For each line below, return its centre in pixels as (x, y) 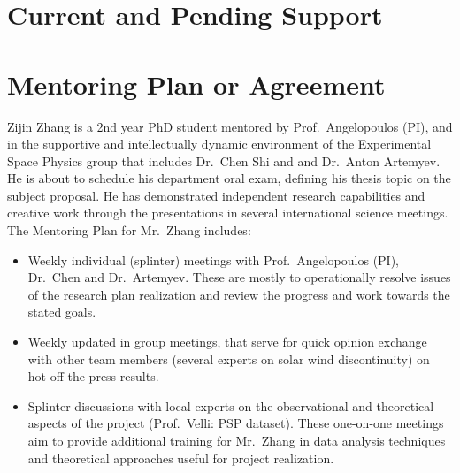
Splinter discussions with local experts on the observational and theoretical (231, 405)
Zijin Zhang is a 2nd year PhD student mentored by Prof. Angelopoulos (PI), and (230, 126)
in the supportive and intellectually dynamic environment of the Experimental (219, 144)
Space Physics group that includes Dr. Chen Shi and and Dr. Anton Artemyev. (224, 160)
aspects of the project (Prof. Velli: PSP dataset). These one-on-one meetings (236, 423)
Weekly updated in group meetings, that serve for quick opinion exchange (227, 342)
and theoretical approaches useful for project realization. (181, 458)
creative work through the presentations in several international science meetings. (228, 213)
